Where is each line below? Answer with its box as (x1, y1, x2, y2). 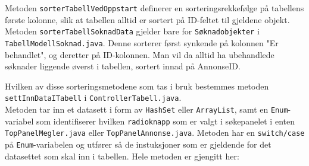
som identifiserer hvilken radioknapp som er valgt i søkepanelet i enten (36, 114, 295, 127)
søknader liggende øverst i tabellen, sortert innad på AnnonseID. (5, 60, 241, 72)
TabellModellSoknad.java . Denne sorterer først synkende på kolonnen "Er (5, 36, 279, 49)
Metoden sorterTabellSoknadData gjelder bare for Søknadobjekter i (5, 25, 260, 37)
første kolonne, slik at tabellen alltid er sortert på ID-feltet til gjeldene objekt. (5, 13, 290, 25)
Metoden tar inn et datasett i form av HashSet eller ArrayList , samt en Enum (5, 103, 288, 115)
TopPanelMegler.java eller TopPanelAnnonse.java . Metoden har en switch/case (5, 126, 305, 139)
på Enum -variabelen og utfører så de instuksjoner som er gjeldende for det (5, 138, 271, 150)
